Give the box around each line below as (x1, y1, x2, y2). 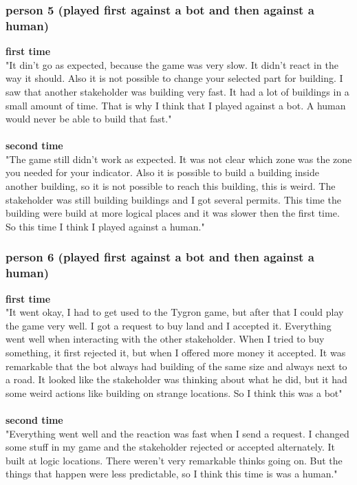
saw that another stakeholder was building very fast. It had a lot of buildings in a (6, 84, 349, 98)
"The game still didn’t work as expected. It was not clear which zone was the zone (6, 151, 352, 166)
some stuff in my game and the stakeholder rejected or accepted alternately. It (6, 440, 336, 454)
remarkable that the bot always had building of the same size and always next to (6, 358, 347, 373)
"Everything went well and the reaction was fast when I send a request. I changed (6, 426, 349, 440)
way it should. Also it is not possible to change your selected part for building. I (6, 71, 343, 85)
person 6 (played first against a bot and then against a (6, 248, 314, 266)
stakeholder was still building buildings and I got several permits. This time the (6, 192, 341, 206)
